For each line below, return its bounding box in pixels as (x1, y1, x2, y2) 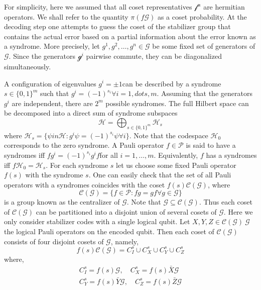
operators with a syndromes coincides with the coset (4, 179, 165, 189)
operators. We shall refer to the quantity (4, 11, 128, 22)
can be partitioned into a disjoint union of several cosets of (36, 206, 217, 217)
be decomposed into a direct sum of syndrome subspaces (4, 108, 178, 118)
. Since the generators (9, 50, 75, 61)
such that (40, 88, 69, 99)
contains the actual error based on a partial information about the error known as (4, 31, 256, 41)
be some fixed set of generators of (152, 41, 255, 51)
